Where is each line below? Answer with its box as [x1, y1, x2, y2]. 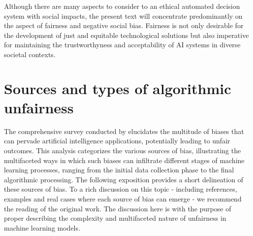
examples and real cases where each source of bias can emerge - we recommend [4, 194, 242, 204]
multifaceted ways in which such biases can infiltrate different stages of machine [4, 155, 245, 165]
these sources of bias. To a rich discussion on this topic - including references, [4, 184, 237, 194]
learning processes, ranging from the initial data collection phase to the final [4, 165, 234, 175]
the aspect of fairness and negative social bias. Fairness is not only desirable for [4, 20, 244, 31]
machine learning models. [4, 222, 80, 233]
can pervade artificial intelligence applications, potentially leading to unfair [4, 135, 230, 146]
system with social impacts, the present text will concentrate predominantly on [4, 10, 243, 21]
